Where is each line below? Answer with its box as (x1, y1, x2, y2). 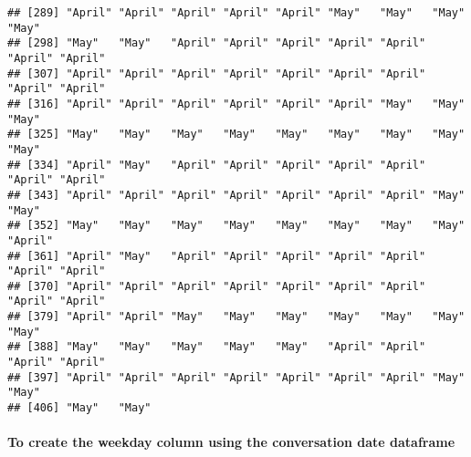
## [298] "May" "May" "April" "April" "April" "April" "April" (7, 36, 426, 50)
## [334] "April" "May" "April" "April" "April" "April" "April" (7, 158, 426, 171)
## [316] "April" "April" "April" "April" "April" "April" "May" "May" (7, 97, 466, 110)
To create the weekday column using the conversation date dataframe (7, 432, 455, 452)
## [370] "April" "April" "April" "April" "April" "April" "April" (7, 279, 426, 293)
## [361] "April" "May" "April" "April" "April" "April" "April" (7, 249, 426, 263)
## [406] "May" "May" (7, 401, 152, 415)
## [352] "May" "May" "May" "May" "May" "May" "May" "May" (7, 219, 466, 233)
